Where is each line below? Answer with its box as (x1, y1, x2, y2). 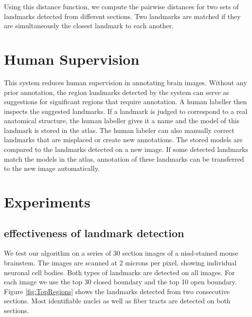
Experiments (4, 192, 90, 212)
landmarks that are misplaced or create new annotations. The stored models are (4, 134, 243, 145)
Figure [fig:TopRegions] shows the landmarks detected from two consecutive (4, 286, 230, 296)
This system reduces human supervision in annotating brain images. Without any (4, 77, 247, 87)
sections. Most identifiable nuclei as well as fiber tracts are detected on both (4, 296, 231, 306)
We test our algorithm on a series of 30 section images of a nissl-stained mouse (4, 248, 238, 258)
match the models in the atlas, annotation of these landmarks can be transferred (4, 153, 244, 164)
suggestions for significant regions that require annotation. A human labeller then (4, 96, 247, 107)
